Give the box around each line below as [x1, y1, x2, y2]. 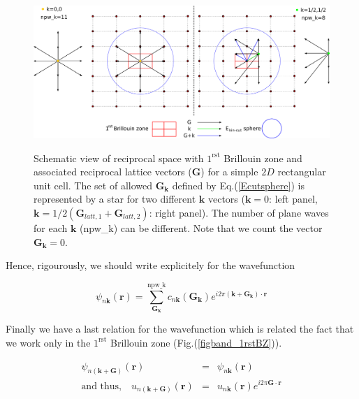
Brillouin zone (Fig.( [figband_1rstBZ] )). [110, 335, 282, 349]
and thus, [81, 381, 122, 391]
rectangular [277, 164, 326, 179]
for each [34, 221, 68, 235]
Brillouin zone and [224, 150, 302, 165]
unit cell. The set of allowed [34, 177, 153, 192]
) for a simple [200, 164, 258, 179]
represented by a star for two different [34, 191, 196, 206]
